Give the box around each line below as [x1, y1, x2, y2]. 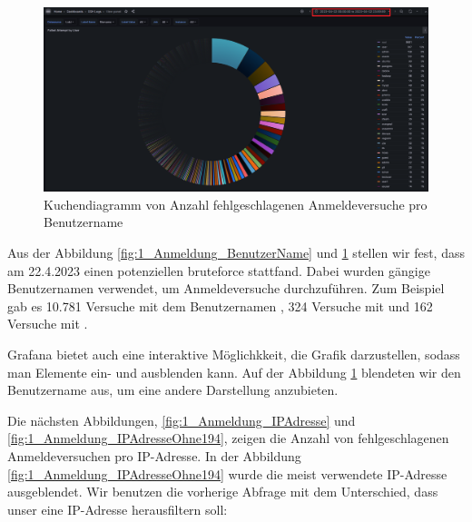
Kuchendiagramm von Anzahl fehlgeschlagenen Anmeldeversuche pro [44, 194, 428, 213]
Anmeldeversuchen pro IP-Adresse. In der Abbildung [7, 447, 301, 466]
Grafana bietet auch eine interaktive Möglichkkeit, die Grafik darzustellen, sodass [7, 345, 460, 364]
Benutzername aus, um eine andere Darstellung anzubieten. [7, 380, 339, 399]
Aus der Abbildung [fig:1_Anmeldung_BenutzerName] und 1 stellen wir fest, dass [7, 243, 465, 262]
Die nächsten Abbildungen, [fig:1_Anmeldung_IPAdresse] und [7, 410, 356, 429]
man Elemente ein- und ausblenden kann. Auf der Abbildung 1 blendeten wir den [7, 362, 461, 381]
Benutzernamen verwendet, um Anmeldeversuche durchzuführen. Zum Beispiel [7, 279, 445, 298]
